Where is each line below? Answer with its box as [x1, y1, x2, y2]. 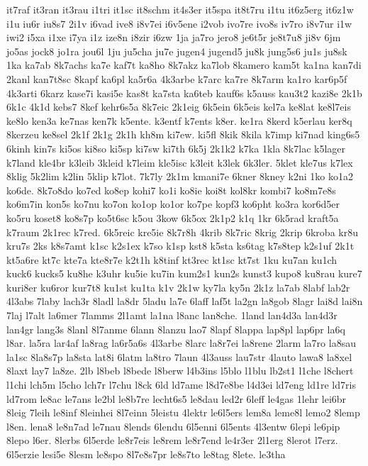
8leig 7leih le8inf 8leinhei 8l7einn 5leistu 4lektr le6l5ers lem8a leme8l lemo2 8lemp [6, 405, 360, 420]
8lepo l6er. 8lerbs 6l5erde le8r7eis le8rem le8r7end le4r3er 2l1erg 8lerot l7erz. [6, 433, 338, 448]
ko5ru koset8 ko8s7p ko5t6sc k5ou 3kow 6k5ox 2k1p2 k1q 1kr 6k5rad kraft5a [6, 210, 339, 225]
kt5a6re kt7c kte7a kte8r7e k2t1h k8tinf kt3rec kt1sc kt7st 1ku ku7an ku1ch [6, 252, 338, 267]
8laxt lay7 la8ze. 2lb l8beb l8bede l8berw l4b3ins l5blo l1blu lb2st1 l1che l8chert [6, 363, 354, 378]
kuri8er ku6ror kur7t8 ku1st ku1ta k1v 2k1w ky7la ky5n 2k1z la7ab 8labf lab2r [6, 279, 350, 294]
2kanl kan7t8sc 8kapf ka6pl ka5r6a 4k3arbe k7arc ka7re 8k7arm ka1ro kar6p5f [6, 71, 347, 86]
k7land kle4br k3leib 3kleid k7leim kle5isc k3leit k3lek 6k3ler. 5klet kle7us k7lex [6, 155, 353, 170]
